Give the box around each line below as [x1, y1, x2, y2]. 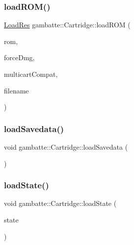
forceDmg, [4, 52, 35, 63]
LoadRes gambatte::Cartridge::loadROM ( [4, 20, 131, 30]
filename [4, 85, 29, 95]
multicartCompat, [4, 69, 58, 79]
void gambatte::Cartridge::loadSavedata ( [4, 142, 128, 152]
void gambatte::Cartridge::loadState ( [4, 198, 117, 208]
